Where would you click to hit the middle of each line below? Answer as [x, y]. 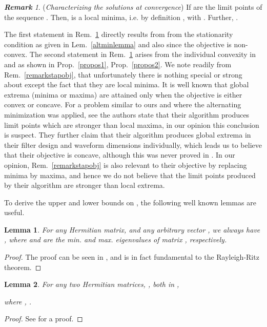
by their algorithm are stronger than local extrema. [85, 185]
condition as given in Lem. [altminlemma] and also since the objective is [118, 44]
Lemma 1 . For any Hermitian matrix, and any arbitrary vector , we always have [132, 229]
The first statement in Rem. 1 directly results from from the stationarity [119, 34]
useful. [14, 212]
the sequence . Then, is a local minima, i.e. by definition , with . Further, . [121, 17]
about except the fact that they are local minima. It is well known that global [127, 84]
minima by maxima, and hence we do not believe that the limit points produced [130, 175]
